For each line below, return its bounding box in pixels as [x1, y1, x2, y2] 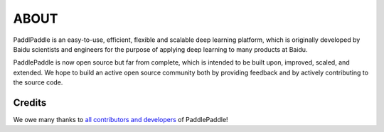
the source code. [13, 78, 63, 87]
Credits [13, 97, 47, 109]
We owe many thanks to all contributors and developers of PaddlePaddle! [13, 116, 228, 124]
